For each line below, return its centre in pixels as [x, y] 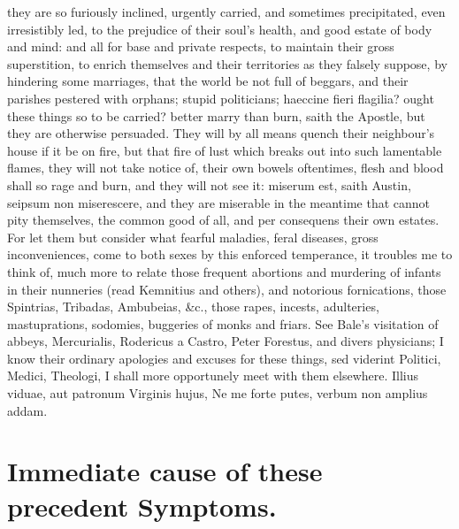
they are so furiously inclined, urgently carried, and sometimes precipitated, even [226, 11]
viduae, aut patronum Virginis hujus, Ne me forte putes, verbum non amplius [218, 393]
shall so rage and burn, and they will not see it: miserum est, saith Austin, [209, 184]
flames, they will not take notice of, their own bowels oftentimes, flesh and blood [226, 168]
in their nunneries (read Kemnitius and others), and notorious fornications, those [227, 289]
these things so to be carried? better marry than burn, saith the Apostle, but [216, 115]
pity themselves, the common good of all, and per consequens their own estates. [223, 220]
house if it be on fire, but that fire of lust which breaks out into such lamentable [225, 150]
